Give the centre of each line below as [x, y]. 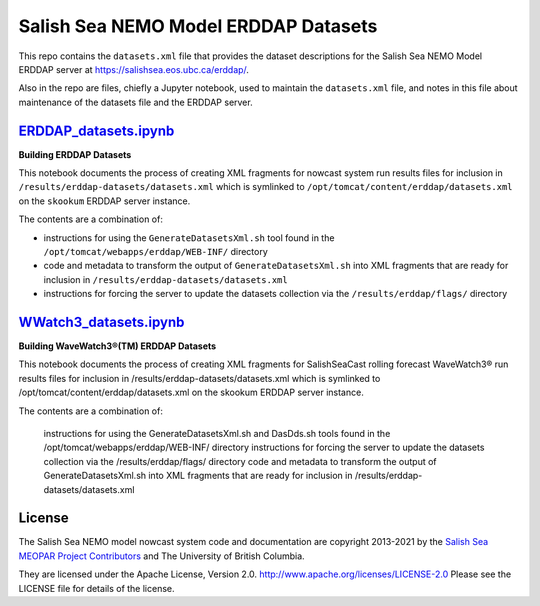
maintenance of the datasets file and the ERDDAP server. [136, 102]
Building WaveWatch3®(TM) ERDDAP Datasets [117, 346]
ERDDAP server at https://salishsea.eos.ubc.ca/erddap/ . [134, 69]
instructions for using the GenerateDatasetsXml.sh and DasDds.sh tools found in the [217, 433]
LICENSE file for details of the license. [96, 588]
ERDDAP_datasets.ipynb [96, 130]
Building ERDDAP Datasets [75, 154]
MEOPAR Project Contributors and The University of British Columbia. [161, 556]
